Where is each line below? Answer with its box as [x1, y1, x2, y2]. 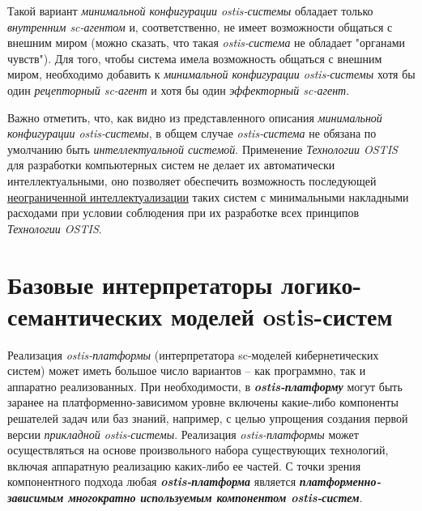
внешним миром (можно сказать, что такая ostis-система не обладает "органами [7, 34, 405, 51]
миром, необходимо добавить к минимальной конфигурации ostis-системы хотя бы [7, 66, 416, 83]
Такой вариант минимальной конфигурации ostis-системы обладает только [7, 2, 373, 19]
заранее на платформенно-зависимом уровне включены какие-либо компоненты [7, 394, 399, 411]
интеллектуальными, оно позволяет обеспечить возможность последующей [7, 172, 377, 189]
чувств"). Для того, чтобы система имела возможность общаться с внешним [7, 49, 382, 66]
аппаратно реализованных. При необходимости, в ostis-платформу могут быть [7, 377, 403, 394]
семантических [7, 299, 163, 332]
